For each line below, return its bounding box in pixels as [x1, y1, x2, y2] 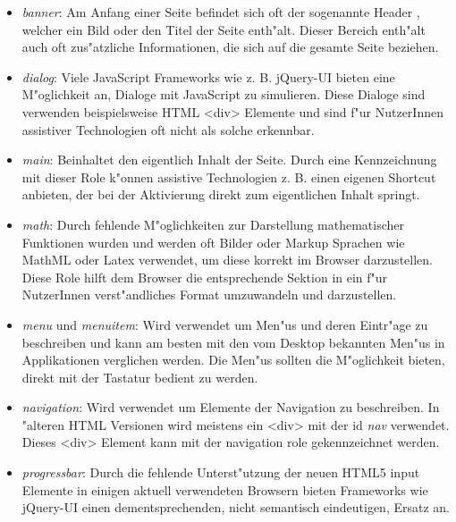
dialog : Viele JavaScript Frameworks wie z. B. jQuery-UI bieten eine [21, 67, 395, 86]
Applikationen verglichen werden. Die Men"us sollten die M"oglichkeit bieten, [21, 350, 445, 369]
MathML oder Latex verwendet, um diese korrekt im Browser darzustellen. [21, 250, 433, 269]
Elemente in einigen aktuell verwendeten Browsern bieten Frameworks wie [21, 480, 428, 499]
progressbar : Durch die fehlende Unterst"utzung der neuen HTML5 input [21, 463, 420, 482]
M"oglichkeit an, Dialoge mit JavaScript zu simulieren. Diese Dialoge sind [21, 85, 426, 104]
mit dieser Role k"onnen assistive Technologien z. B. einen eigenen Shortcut [21, 167, 436, 186]
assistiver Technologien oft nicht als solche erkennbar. [21, 120, 315, 139]
